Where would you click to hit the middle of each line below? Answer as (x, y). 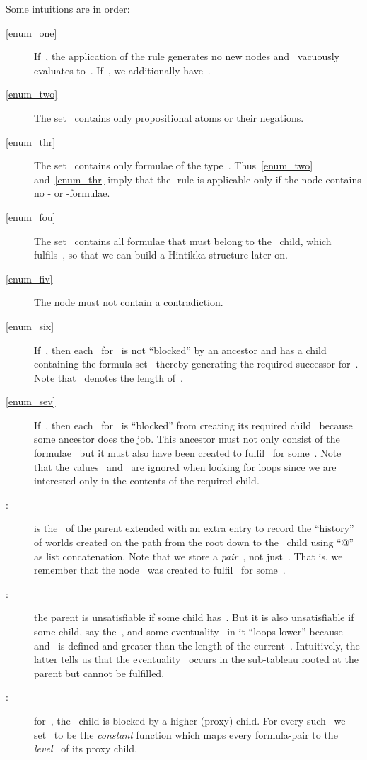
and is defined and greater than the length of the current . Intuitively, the (197, 645)
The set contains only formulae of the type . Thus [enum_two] (174, 165)
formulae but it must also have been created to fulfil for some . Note (188, 453)
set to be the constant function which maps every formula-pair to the (186, 734)
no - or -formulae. (72, 193)
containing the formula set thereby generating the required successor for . (196, 364)
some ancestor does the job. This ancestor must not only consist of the (187, 439)
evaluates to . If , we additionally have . (122, 70)
